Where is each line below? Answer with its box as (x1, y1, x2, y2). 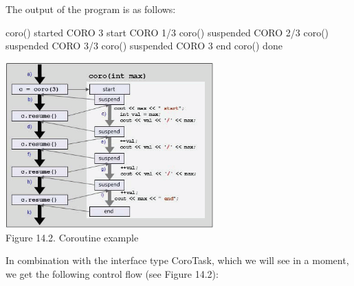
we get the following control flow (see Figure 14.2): (5, 266, 219, 281)
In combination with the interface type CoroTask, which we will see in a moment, (5, 253, 349, 267)
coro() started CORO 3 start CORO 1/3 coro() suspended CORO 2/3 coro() (5, 25, 329, 39)
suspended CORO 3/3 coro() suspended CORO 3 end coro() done (5, 38, 283, 53)
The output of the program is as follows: (5, 2, 176, 16)
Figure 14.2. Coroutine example (5, 230, 139, 244)
